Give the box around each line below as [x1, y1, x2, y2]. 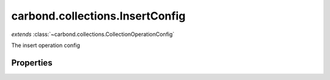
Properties [11, 57, 53, 68]
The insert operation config [11, 42, 81, 49]
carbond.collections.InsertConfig [11, 9, 186, 23]
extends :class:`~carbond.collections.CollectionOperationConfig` [11, 31, 175, 38]
